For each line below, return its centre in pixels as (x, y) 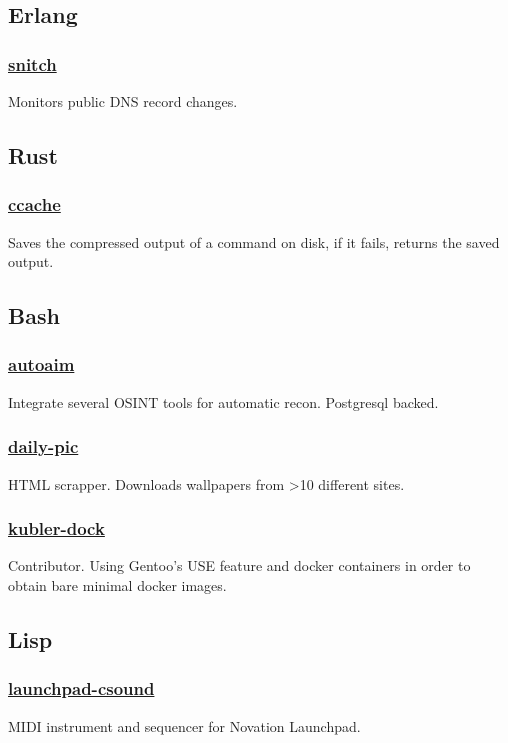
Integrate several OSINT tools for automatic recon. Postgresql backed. (223, 401)
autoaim (41, 364)
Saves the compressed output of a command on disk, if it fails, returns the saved (254, 241)
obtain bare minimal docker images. (117, 585)
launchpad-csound (81, 688)
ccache (34, 204)
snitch (32, 63)
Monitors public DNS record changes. (123, 101)
